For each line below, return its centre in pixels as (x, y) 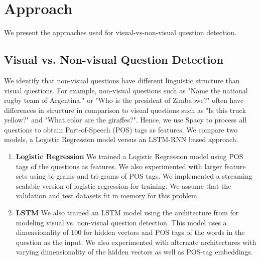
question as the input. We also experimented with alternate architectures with (136, 242)
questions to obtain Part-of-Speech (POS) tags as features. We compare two (121, 129)
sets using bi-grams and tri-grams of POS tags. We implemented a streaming (134, 176)
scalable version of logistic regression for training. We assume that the (123, 185)
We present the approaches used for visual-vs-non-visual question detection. (120, 32)
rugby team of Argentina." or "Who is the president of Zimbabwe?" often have (124, 100)
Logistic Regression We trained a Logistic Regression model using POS (129, 156)
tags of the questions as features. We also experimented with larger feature (131, 166)
